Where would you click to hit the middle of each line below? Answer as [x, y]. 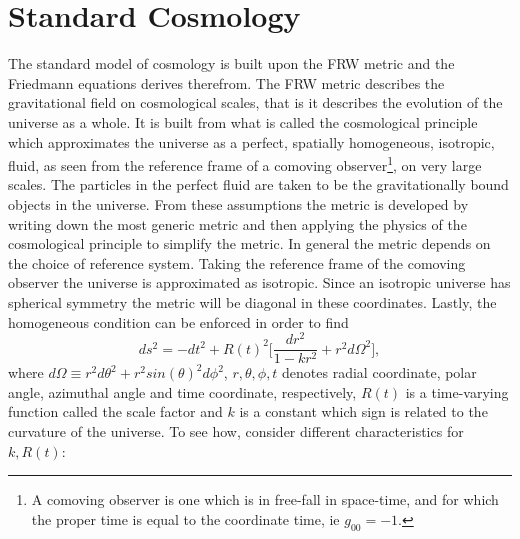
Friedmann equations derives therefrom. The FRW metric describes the [226, 82]
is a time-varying [457, 391]
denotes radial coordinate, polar [379, 372]
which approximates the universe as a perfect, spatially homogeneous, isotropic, [251, 141]
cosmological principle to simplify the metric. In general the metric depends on [249, 243]
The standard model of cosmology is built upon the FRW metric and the [231, 63]
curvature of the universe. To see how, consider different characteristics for [236, 431]
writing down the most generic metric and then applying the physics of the [237, 223]
